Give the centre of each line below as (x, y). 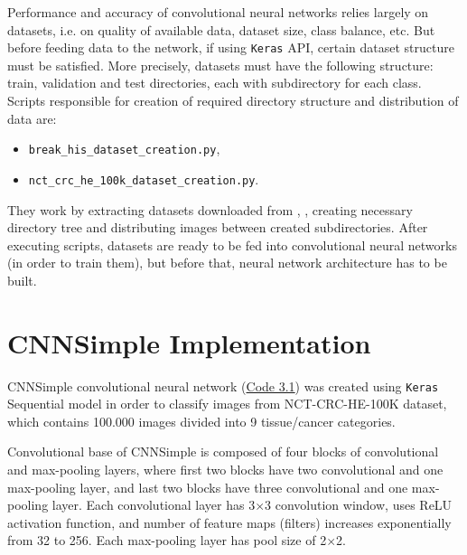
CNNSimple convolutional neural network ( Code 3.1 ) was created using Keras (223, 386)
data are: (32, 118)
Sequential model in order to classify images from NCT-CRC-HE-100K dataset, (227, 404)
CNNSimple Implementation (189, 342)
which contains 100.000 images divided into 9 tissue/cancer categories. (201, 421)
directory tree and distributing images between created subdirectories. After (218, 227)
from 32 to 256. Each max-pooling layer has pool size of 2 (167, 540)
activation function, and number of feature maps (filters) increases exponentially (229, 522)
